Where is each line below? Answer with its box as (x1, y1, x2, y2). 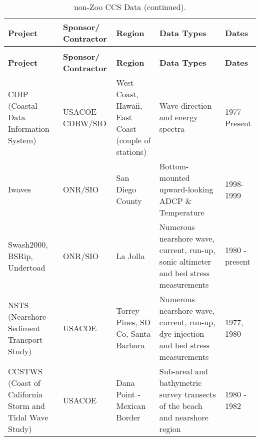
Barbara (116, 339, 145, 351)
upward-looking (159, 183, 213, 195)
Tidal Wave (8, 411, 48, 423)
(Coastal (8, 100, 37, 111)
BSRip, (8, 250, 33, 262)
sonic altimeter (159, 256, 211, 267)
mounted (159, 172, 190, 183)
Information (8, 123, 49, 134)
